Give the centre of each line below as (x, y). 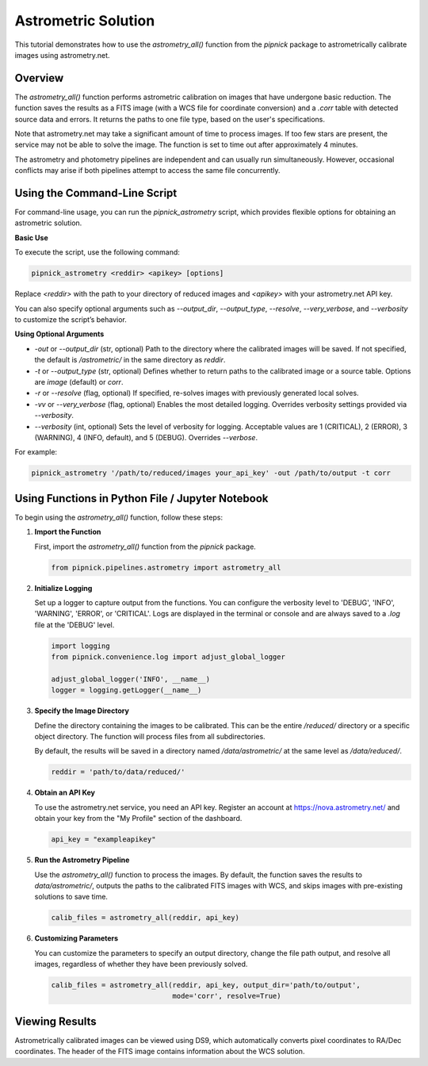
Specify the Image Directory (82, 711)
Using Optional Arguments (59, 334)
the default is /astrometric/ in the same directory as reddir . (130, 360)
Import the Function (68, 532)
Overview (39, 78)
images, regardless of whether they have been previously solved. (141, 964)
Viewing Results (55, 1021)
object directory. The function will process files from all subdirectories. (150, 737)
